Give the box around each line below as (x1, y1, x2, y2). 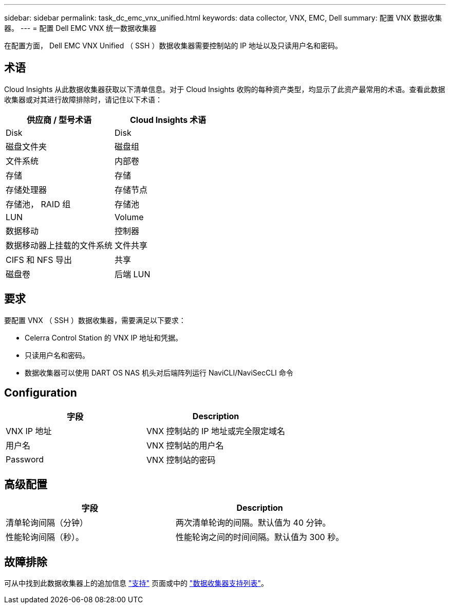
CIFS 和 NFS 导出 (6, 254, 72, 265)
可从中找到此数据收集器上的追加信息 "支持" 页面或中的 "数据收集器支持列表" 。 (4, 579, 268, 588)
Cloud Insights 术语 (129, 114, 207, 125)
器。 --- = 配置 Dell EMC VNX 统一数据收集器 (4, 24, 157, 32)
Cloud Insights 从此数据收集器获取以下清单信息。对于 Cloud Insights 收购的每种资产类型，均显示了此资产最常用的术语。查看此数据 (4, 84, 445, 94)
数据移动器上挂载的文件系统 (6, 240, 113, 251)
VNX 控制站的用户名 (146, 440, 224, 451)
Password (6, 454, 44, 464)
